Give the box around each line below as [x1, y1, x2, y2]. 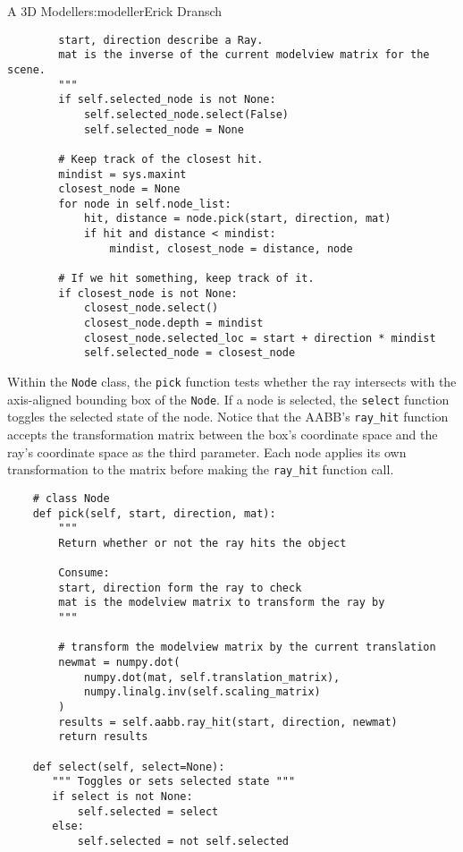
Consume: [58, 567, 110, 580]
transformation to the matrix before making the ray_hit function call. [7, 460, 394, 479]
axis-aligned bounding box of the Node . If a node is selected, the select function [7, 389, 450, 408]
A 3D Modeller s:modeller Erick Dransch [7, 2, 223, 20]
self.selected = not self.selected [77, 834, 289, 848]
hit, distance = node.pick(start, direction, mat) [83, 212, 391, 226]
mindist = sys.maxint [58, 167, 187, 181]
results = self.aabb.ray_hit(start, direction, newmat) [58, 715, 398, 728]
